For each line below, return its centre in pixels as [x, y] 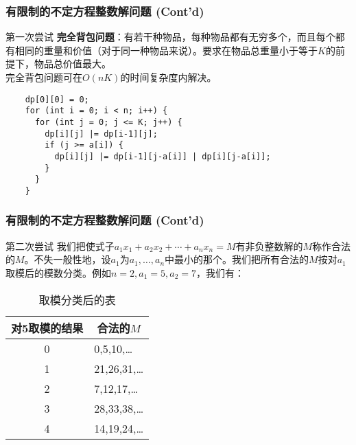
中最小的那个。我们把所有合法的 [237, 259]
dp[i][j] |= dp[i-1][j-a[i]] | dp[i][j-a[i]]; [163, 156]
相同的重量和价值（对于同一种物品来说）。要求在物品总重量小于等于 [166, 50]
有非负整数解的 [269, 246]
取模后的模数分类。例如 [58, 272]
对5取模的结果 [47, 328]
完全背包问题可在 [44, 77]
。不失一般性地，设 [68, 259]
